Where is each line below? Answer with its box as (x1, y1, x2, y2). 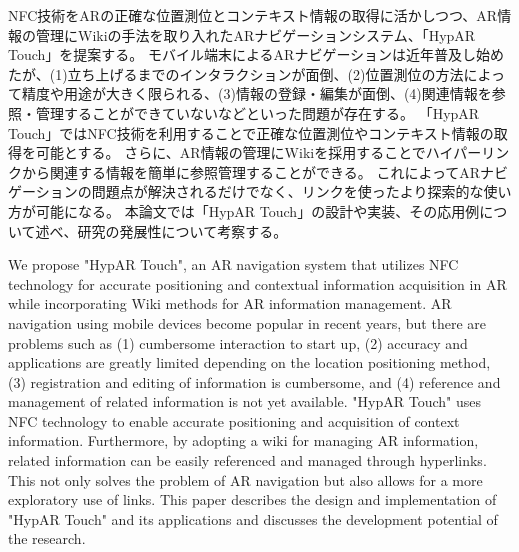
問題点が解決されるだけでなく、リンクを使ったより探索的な (91, 181, 484, 202)
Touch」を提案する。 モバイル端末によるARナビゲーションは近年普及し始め (8, 44, 505, 65)
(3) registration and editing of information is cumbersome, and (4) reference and (8, 371, 501, 392)
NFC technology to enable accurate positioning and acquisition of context (8, 410, 460, 431)
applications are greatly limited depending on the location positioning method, (8, 352, 491, 373)
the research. (8, 528, 86, 549)
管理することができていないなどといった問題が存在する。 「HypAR (35, 102, 480, 123)
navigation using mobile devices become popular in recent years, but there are (8, 312, 486, 333)
